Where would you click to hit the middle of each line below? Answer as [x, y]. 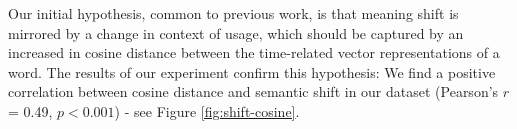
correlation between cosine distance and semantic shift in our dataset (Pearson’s [253, 91]
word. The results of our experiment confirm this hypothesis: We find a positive [252, 71]
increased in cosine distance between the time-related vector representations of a [254, 52]
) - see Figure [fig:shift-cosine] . [207, 110]
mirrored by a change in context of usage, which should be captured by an [236, 32]
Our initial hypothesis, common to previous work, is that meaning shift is [233, 13]
